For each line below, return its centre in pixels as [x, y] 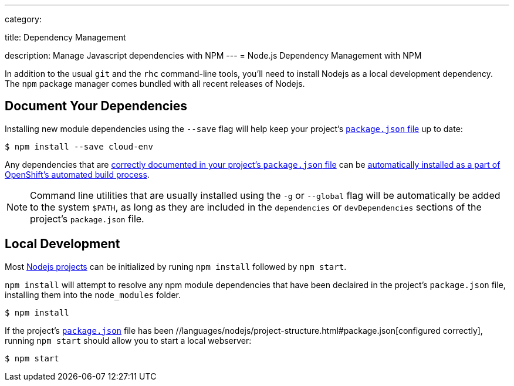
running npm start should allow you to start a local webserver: [128, 340]
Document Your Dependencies [96, 106]
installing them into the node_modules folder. [93, 294]
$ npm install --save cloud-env [79, 146]
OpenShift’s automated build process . [77, 174]
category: [23, 19]
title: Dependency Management [65, 37]
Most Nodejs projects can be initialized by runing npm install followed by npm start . [176, 266]
